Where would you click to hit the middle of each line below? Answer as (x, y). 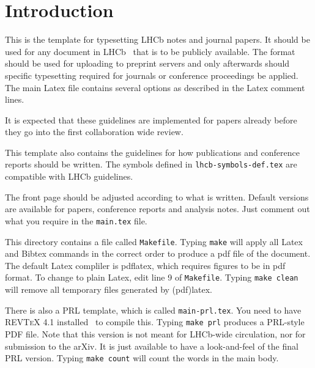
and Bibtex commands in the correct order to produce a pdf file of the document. (158, 253)
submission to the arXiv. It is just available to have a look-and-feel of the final (152, 346)
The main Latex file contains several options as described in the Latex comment (155, 87)
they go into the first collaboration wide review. (94, 132)
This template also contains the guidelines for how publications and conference (152, 152)
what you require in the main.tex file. (76, 220)
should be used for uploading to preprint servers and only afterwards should (147, 63)
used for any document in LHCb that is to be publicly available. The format (150, 51)
